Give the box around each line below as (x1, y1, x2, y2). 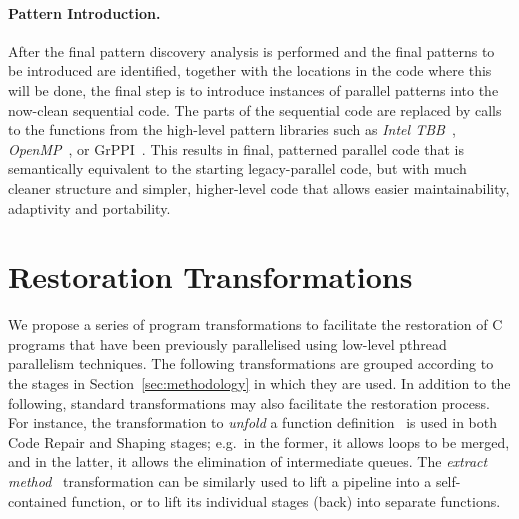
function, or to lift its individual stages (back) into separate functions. (71, 490, 501, 511)
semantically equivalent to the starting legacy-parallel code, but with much (8, 158, 467, 179)
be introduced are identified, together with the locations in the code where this (8, 60, 492, 81)
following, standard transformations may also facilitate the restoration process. (8, 392, 490, 413)
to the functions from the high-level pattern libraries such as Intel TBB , (8, 119, 456, 140)
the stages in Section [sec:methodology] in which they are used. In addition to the (8, 373, 511, 394)
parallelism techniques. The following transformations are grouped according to (8, 353, 494, 374)
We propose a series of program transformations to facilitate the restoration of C (8, 314, 503, 335)
